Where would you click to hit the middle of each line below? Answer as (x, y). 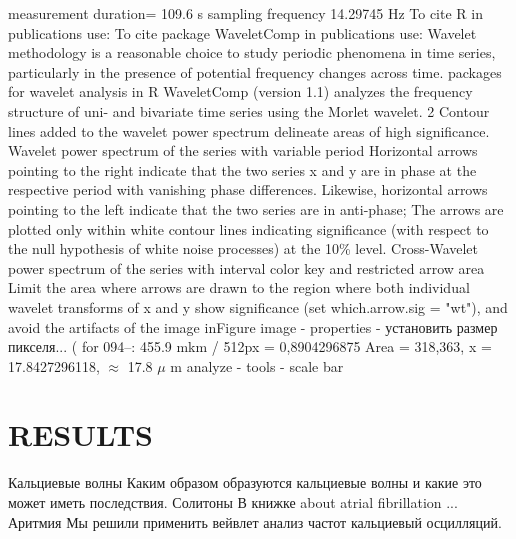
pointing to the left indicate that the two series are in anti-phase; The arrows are (256, 208)
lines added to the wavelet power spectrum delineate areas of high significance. (249, 130)
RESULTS (80, 434)
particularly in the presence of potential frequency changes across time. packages (255, 71)
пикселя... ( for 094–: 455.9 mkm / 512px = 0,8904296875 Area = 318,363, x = (250, 346)
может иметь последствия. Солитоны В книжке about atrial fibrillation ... (233, 502)
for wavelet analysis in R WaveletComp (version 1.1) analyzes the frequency (240, 91)
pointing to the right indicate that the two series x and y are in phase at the (242, 169)
